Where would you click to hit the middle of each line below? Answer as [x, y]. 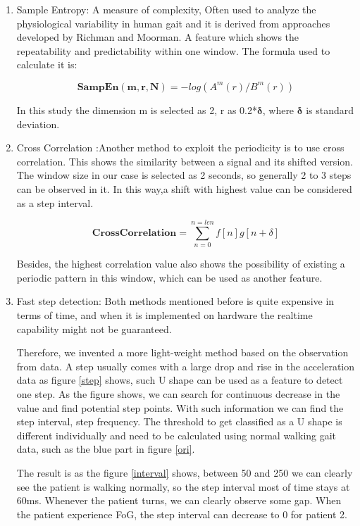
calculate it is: [47, 64]
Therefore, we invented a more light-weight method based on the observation [182, 352]
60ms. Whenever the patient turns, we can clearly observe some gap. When [179, 500]
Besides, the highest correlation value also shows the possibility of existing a [181, 264]
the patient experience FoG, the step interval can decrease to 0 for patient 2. [182, 514]
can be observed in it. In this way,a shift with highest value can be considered [184, 188]
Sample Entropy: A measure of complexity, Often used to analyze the [166, 9]
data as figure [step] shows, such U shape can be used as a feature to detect [180, 380]
